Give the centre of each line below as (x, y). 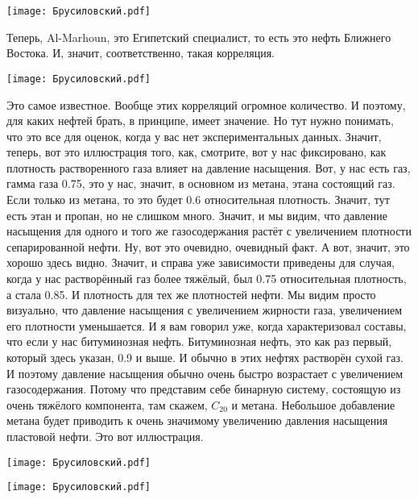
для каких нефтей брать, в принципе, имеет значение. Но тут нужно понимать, (200, 121)
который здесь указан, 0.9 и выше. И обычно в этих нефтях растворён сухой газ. (205, 357)
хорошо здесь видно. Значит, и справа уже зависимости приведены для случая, (201, 262)
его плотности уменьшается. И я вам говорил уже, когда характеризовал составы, (207, 325)
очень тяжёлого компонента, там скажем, (107, 404)
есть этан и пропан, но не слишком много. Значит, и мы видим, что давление (197, 215)
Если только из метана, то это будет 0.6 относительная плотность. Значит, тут (198, 200)
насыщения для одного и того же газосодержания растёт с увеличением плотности (209, 231)
